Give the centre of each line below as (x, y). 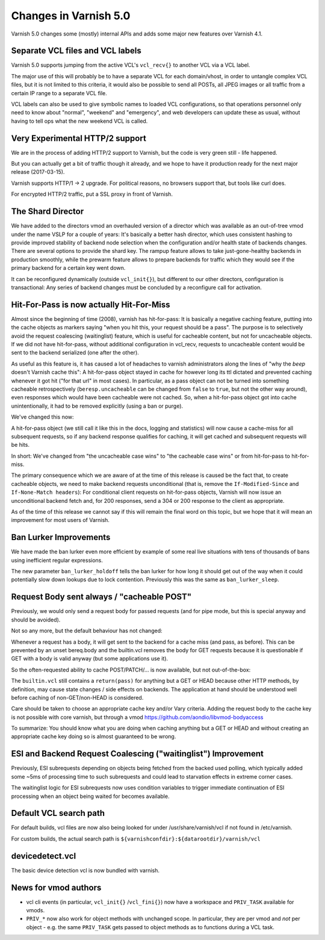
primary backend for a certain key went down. (68, 268)
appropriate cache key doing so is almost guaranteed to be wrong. (94, 736)
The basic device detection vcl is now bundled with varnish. (85, 870)
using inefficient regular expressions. (57, 560)
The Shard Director (48, 212)
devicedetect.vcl (44, 856)
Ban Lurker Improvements (61, 537)
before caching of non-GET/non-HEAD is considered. (77, 697)
